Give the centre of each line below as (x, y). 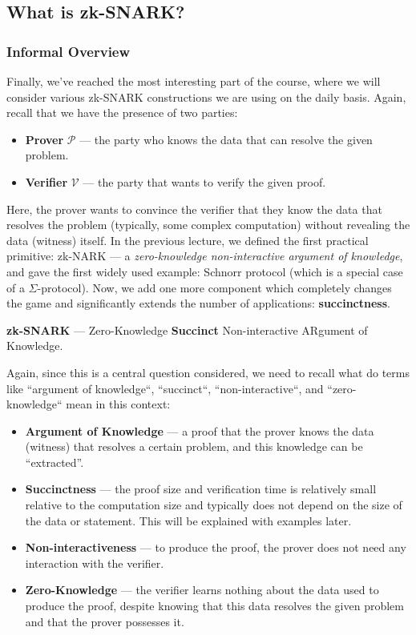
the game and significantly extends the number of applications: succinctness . (198, 303)
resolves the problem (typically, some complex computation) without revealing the (208, 225)
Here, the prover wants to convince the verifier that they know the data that (194, 209)
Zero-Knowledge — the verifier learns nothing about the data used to (202, 590)
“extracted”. (55, 462)
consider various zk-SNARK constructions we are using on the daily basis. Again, (206, 96)
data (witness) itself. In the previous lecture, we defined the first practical (188, 240)
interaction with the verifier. (95, 563)
